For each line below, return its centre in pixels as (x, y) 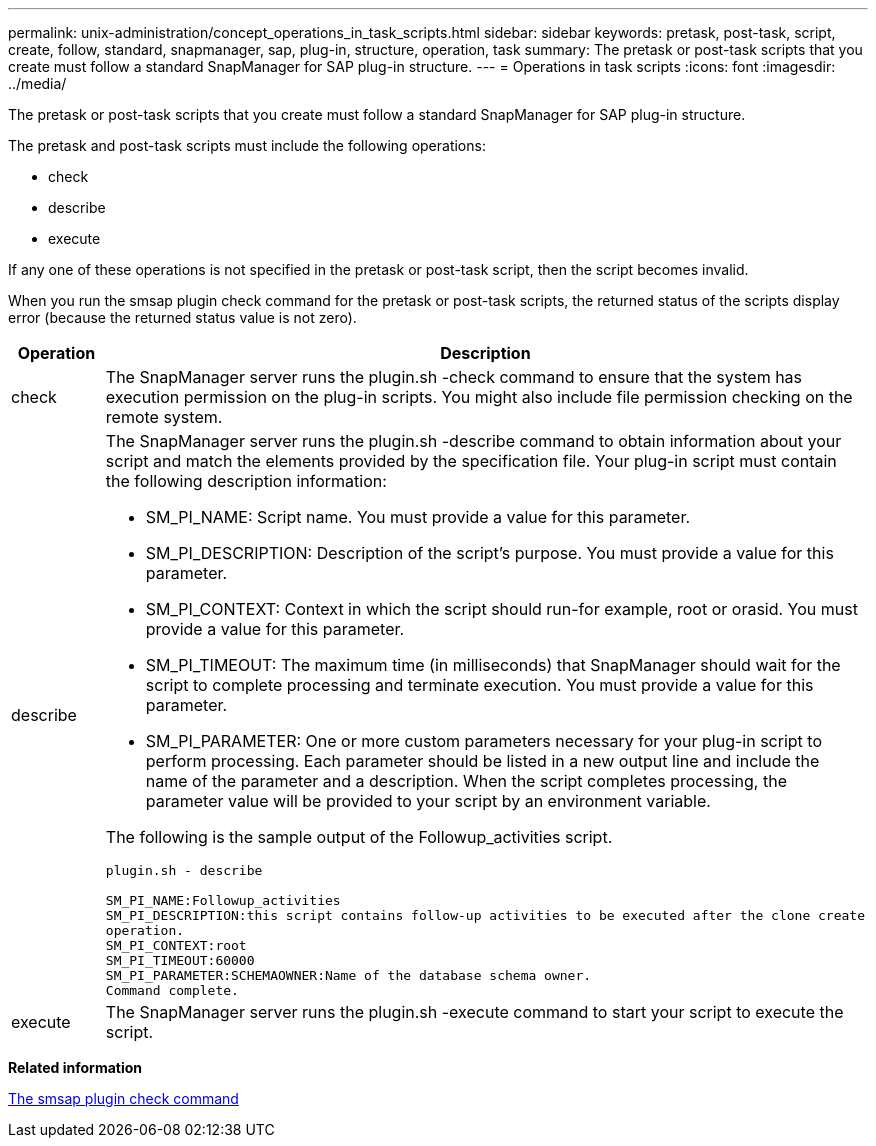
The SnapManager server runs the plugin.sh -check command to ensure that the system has (454, 377)
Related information (75, 1067)
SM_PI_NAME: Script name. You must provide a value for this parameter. (418, 517)
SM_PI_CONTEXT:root (176, 945)
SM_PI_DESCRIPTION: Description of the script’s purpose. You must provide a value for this (489, 553)
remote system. (164, 417)
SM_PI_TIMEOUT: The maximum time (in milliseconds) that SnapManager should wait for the (493, 665)
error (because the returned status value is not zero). (182, 317)
